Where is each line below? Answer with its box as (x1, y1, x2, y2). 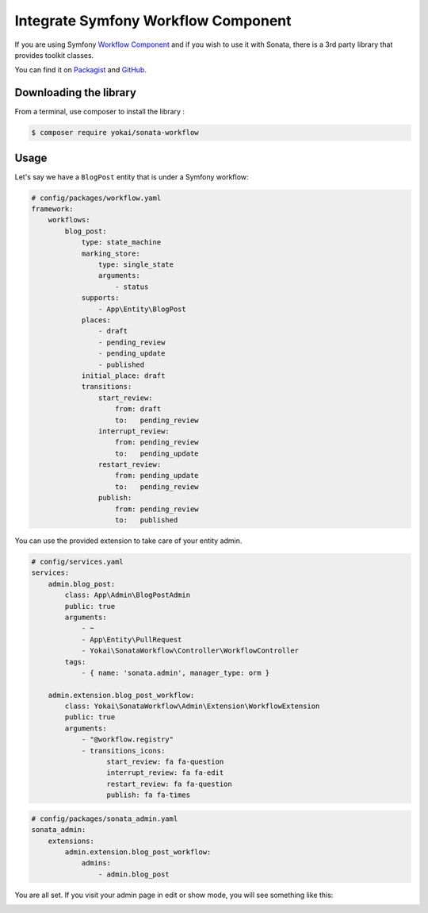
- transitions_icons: (81, 746, 166, 755)
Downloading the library (14, 86, 136, 99)
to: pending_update (115, 449, 199, 458)
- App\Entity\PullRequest (81, 635, 182, 644)
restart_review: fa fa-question (106, 779, 233, 788)
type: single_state (97, 260, 174, 269)
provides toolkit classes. (14, 50, 94, 60)
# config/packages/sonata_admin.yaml (31, 814, 178, 823)
